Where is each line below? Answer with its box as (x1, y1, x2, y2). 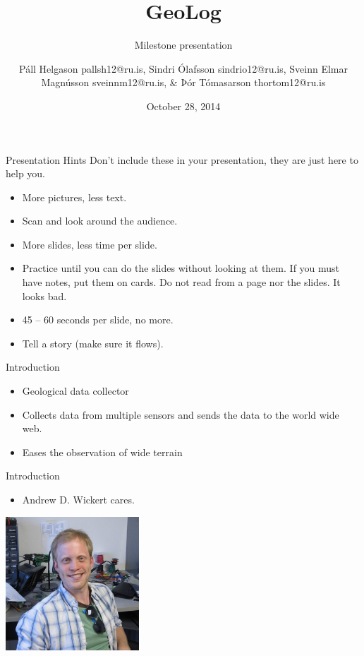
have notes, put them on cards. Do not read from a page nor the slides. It (22, 275, 341, 290)
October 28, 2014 (146, 98, 221, 113)
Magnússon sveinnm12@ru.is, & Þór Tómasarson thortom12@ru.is (41, 75, 326, 90)
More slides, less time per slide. (22, 237, 157, 251)
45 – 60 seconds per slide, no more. (22, 312, 174, 327)
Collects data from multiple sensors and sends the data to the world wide (22, 407, 339, 422)
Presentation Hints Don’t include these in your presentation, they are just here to (6, 152, 358, 167)
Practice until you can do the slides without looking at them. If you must (22, 261, 340, 275)
